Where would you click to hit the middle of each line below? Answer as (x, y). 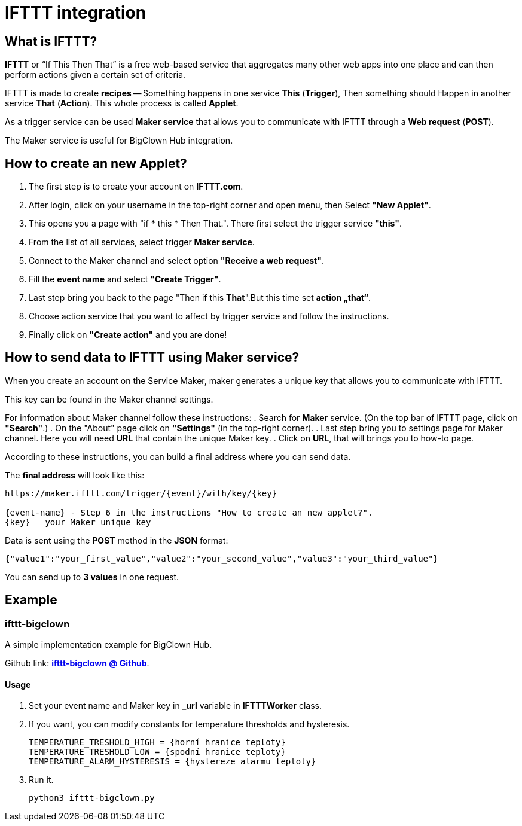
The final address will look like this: (75, 475)
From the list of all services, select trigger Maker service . (142, 242)
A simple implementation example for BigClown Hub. (109, 645)
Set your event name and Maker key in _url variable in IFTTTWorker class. (175, 706)
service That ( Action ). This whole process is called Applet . (122, 103)
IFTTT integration (76, 13)
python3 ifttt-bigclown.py (92, 798)
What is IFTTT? (51, 41)
